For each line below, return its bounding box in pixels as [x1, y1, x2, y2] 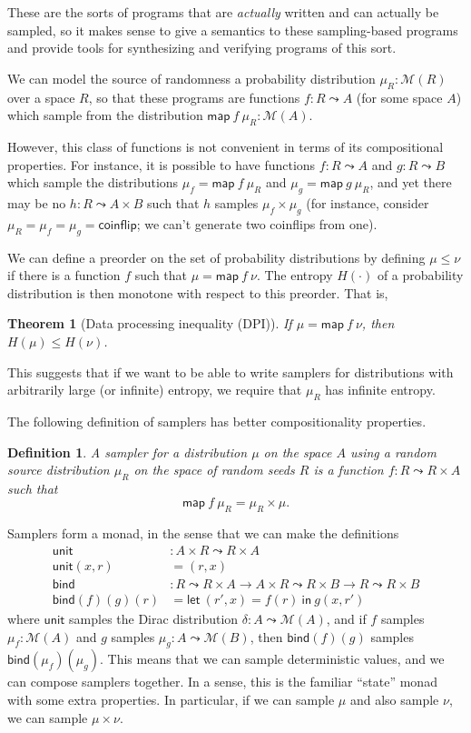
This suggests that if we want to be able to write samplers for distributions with [7, 362, 454, 381]
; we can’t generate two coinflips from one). [136, 214, 378, 233]
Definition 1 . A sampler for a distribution [7, 442, 248, 461]
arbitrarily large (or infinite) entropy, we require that [7, 380, 302, 399]
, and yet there [369, 173, 452, 192]
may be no [7, 193, 66, 212]
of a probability [377, 266, 464, 285]
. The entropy [256, 266, 333, 285]
